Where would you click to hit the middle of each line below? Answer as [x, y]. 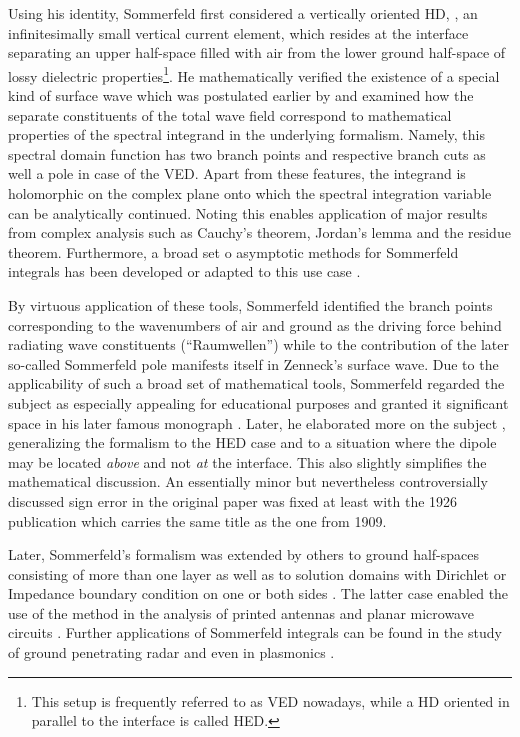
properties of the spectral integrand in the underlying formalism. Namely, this [246, 134]
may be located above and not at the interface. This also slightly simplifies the [247, 461]
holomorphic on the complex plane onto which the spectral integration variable [250, 193]
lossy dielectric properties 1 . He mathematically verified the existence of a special [254, 74]
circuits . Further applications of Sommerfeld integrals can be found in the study [255, 632]
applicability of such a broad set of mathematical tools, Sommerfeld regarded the [256, 383]
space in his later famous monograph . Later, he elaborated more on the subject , [257, 422]
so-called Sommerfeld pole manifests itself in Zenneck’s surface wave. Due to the [253, 363]
